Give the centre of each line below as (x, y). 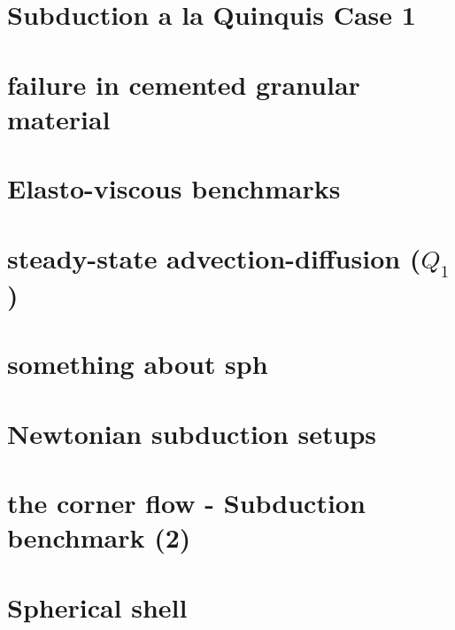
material (59, 118)
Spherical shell (97, 607)
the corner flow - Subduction (186, 503)
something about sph (138, 364)
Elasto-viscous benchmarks (174, 188)
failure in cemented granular (184, 84)
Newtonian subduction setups (192, 433)
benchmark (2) (99, 537)
